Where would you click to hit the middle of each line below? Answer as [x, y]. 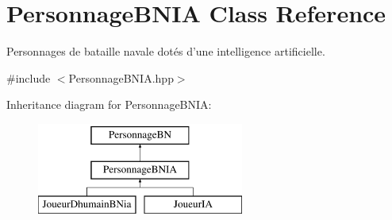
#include [29, 77]
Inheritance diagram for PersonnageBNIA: [109, 104]
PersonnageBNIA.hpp [121, 77]
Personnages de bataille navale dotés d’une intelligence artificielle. [166, 51]
